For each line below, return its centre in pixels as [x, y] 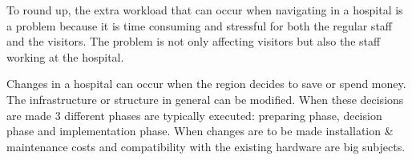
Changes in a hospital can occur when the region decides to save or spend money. [206, 84]
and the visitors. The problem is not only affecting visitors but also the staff [194, 41]
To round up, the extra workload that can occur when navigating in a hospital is [205, 10]
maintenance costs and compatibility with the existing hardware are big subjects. [206, 146]
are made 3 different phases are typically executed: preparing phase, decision [194, 115]
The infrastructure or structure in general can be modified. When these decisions [205, 99]
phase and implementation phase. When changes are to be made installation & [200, 131]
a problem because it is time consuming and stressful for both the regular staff [199, 25]
